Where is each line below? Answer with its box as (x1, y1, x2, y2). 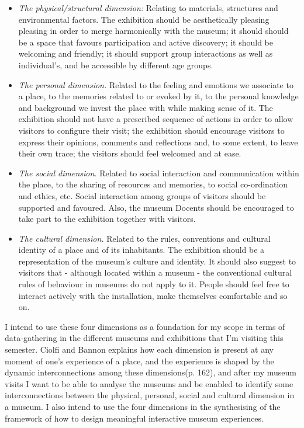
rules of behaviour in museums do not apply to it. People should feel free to (18, 278, 289, 290)
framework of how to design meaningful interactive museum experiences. (5, 412, 264, 424)
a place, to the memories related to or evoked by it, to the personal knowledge (18, 90, 299, 102)
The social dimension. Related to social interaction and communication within (18, 166, 299, 179)
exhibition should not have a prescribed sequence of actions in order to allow (18, 113, 293, 125)
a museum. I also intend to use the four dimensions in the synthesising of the (5, 401, 281, 412)
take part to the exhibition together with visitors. (18, 213, 196, 225)
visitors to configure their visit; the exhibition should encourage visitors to (18, 124, 285, 136)
